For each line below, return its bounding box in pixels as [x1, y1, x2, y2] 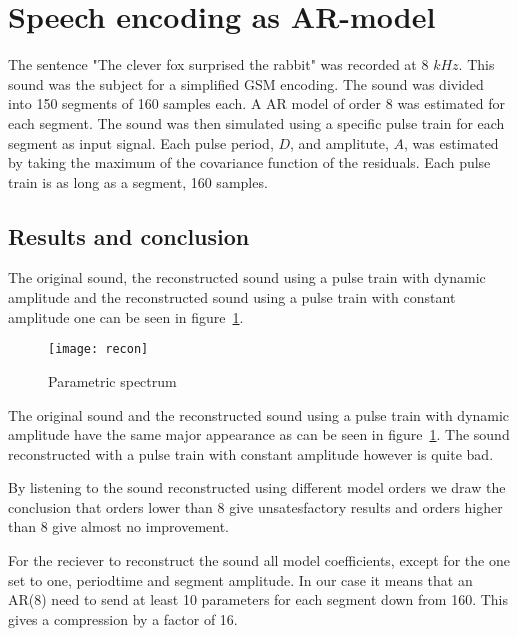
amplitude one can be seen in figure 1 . [8, 306, 244, 327]
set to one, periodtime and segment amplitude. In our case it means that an [8, 569, 473, 590]
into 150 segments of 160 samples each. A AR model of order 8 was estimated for [8, 93, 505, 114]
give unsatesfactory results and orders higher [229, 496, 503, 517]
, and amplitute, [290, 132, 389, 153]
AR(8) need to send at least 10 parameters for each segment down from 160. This [8, 589, 508, 610]
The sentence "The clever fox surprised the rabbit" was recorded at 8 [8, 54, 429, 75]
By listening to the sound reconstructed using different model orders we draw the [8, 477, 506, 498]
